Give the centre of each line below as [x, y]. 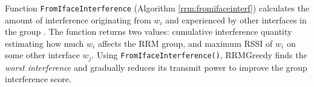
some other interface [42, 55]
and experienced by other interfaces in [236, 19]
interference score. [38, 79]
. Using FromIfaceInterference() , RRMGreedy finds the [199, 55]
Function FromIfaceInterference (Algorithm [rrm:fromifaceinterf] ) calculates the [157, 8]
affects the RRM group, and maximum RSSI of [185, 43]
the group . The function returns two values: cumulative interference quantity [149, 31]
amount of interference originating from [78, 19]
